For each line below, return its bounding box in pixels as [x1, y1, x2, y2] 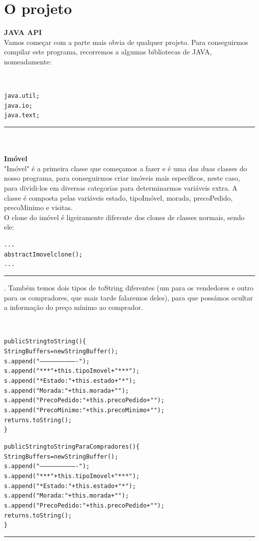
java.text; [4, 112, 40, 119]
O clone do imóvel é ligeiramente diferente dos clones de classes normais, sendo [4, 212, 245, 222]
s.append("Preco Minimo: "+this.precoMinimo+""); [4, 406, 165, 414]
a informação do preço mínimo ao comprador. [4, 302, 143, 312]
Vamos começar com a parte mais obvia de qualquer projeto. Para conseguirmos [4, 36, 249, 47]
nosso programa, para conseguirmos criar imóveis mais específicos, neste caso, [4, 173, 240, 183]
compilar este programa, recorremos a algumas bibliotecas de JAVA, [4, 46, 212, 57]
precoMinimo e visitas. [4, 202, 73, 213]
